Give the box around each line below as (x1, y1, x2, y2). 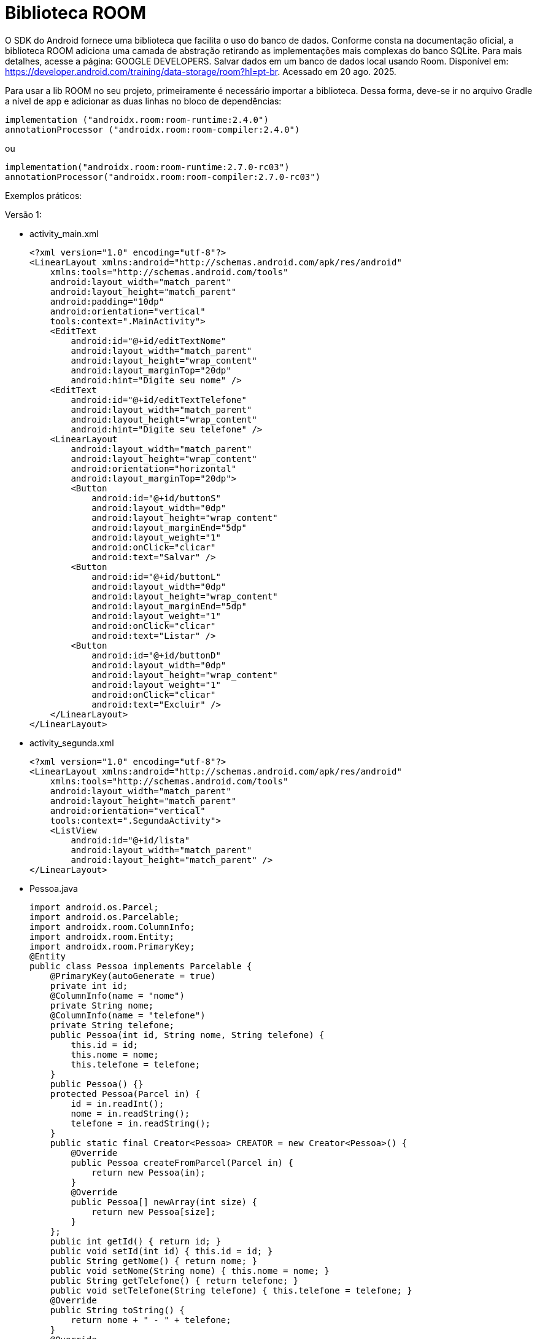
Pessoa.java (29, 883, 78, 894)
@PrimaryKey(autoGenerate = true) (50, 970, 216, 981)
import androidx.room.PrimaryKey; (29, 941, 195, 951)
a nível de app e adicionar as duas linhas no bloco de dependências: (5, 95, 282, 106)
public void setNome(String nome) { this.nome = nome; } (50, 1265, 330, 1276)
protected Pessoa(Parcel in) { (50, 1088, 201, 1099)
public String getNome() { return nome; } (50, 1255, 257, 1266)
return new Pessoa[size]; (91, 1206, 216, 1217)
